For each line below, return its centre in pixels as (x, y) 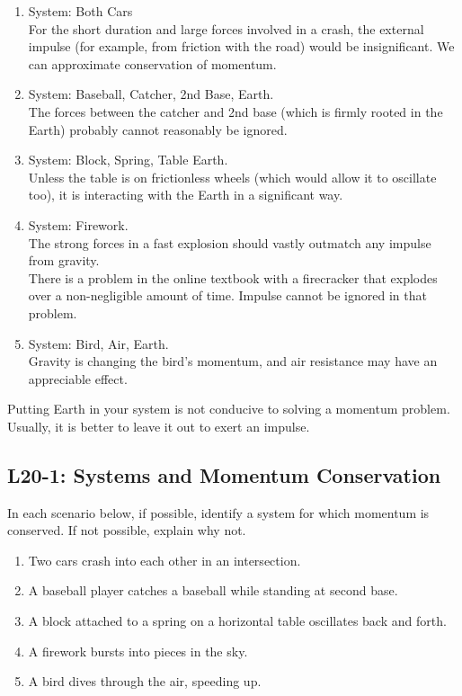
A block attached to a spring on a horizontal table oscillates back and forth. (237, 621)
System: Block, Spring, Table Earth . (128, 160)
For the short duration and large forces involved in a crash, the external (226, 28)
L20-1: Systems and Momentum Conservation (224, 474)
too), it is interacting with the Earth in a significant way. (186, 195)
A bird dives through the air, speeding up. (145, 681)
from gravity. (64, 260)
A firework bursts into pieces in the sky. (138, 651)
